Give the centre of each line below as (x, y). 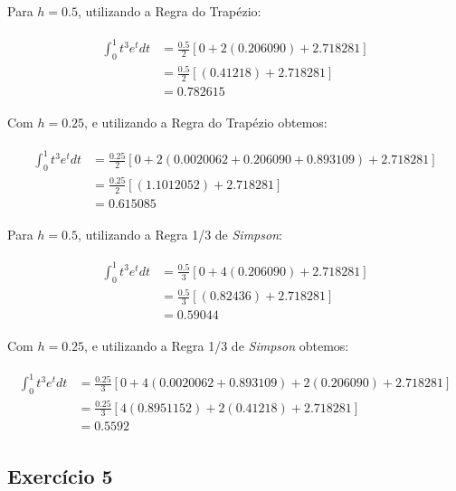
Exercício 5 (60, 475)
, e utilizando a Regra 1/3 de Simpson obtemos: (217, 346)
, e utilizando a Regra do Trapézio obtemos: (206, 123)
